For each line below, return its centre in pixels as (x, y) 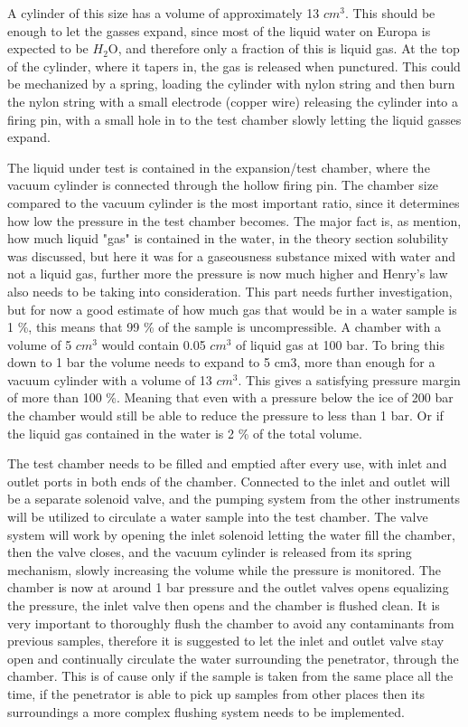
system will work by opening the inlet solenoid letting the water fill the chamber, (231, 534)
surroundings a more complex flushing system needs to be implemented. (206, 711)
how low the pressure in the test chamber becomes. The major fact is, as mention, (234, 220)
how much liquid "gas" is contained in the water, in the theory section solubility (228, 238)
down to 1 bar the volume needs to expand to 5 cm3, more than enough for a (221, 362)
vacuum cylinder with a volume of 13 (110, 379)
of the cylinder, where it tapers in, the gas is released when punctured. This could (234, 66)
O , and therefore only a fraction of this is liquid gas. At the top (284, 48)
